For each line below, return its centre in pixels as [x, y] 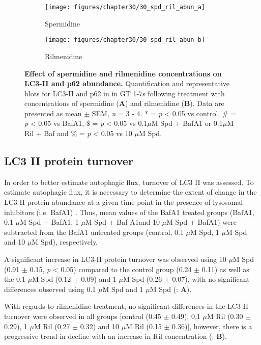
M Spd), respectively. [65, 242]
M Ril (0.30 [225, 316]
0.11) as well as [225, 269]
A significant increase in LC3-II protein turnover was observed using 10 [115, 259]
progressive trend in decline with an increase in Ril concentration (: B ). [115, 336]
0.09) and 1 [99, 279]
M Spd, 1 [205, 232]
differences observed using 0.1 [50, 289]
